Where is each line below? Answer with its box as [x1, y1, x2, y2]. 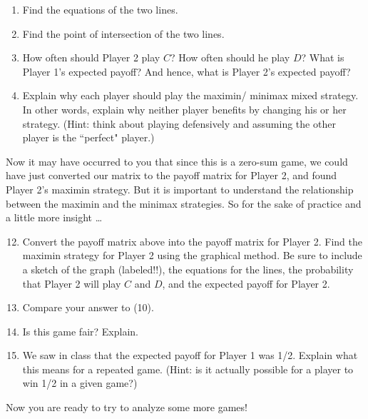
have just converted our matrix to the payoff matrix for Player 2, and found [6, 168, 337, 183]
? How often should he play [170, 50, 290, 65]
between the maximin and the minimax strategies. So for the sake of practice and [6, 196, 362, 211]
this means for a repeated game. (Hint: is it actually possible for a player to [22, 361, 354, 376]
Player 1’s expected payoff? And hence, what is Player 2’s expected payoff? [22, 64, 351, 79]
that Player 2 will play [22, 276, 121, 291]
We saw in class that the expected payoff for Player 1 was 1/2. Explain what [22, 348, 358, 363]
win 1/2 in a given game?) [22, 375, 138, 390]
